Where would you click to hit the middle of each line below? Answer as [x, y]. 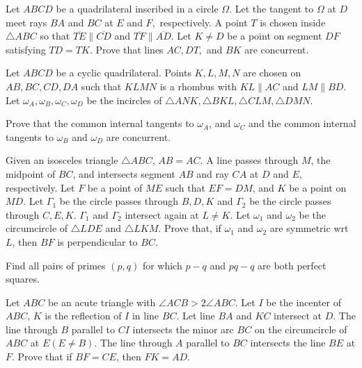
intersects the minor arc [183, 329]
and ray [213, 173]
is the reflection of [83, 316]
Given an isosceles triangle [62, 160]
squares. [23, 279]
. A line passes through [249, 160]
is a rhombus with [198, 86]
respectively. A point [204, 22]
